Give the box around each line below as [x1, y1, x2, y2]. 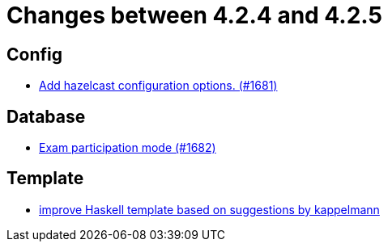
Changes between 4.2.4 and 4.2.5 [6, 2, 382, 29]
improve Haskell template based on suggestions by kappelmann [39, 202, 380, 216]
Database [6, 106, 86, 127]
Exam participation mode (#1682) [39, 141, 216, 155]
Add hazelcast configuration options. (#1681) [39, 78, 278, 93]
